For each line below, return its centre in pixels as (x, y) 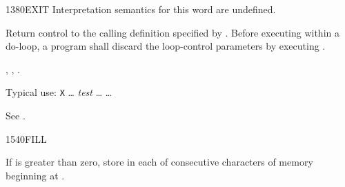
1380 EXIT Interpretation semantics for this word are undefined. (141, 9)
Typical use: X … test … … (59, 92)
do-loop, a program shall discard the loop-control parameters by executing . (166, 46)
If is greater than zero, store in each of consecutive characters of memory (159, 162)
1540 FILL (26, 138)
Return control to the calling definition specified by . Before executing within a (172, 32)
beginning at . (35, 175)
